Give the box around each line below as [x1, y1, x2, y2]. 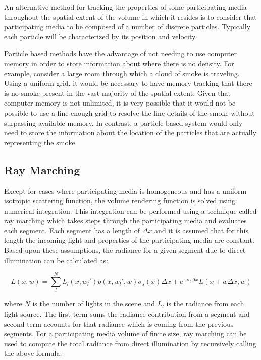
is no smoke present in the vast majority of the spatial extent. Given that [4, 87, 231, 98]
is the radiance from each [166, 298, 244, 309]
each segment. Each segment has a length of [4, 225, 140, 235]
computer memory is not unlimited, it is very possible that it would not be [4, 97, 236, 108]
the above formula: [4, 348, 62, 358]
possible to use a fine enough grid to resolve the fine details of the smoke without [4, 107, 255, 118]
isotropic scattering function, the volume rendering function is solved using [4, 195, 235, 206]
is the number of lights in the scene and [32, 298, 155, 309]
